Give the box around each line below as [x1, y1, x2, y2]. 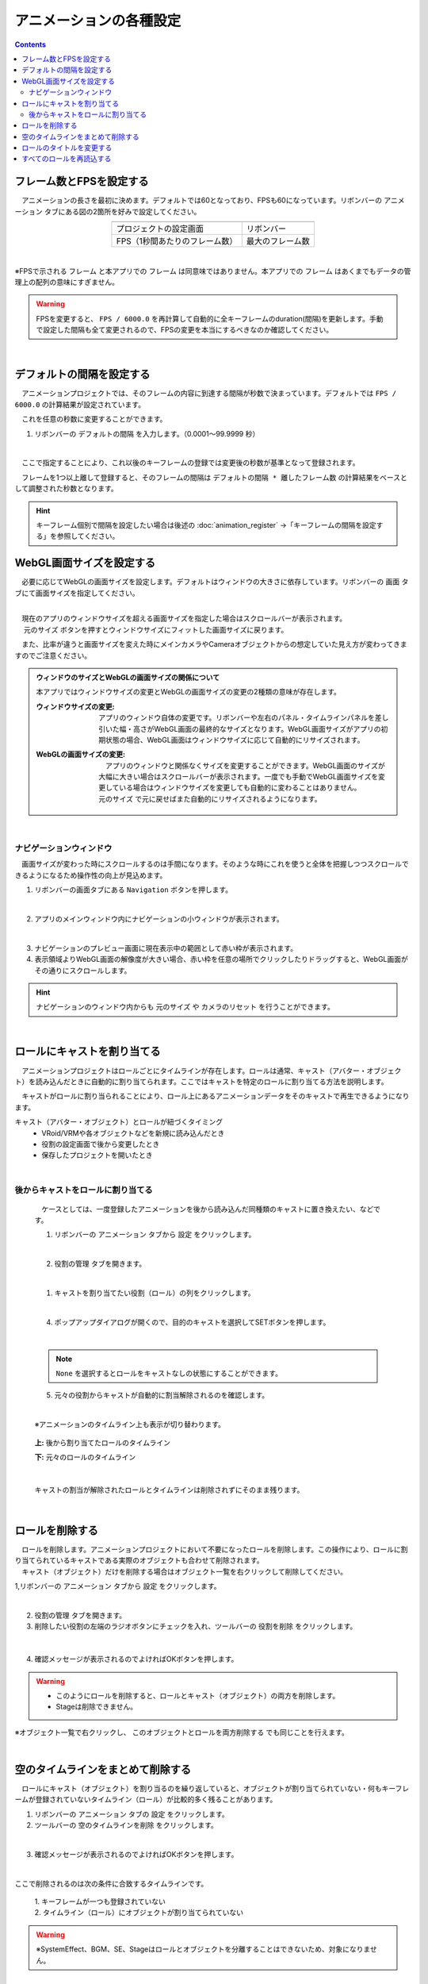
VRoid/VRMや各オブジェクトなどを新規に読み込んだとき [41, 1128, 225, 1138]
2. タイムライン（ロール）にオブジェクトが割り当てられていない [34, 1908, 244, 1917]
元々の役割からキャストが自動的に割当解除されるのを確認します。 [54, 1390, 269, 1400]
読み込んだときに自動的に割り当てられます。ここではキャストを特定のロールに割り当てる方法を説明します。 [35, 1076, 388, 1086]
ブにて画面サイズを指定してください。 [14, 588, 139, 598]
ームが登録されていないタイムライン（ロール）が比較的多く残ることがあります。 [14, 1794, 277, 1805]
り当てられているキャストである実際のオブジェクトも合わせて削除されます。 [14, 1555, 265, 1565]
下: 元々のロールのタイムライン [34, 1452, 136, 1462]
